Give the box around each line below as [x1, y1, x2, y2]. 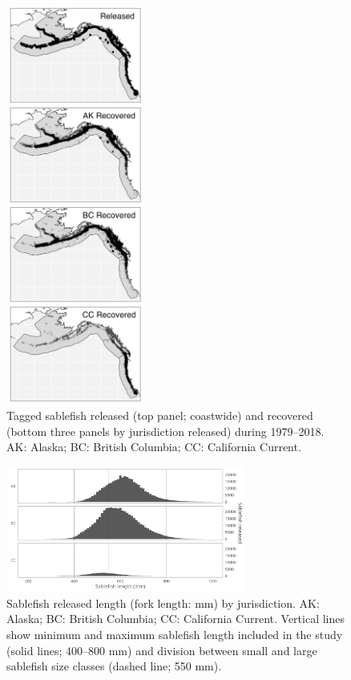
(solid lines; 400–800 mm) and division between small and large [6, 641, 317, 658]
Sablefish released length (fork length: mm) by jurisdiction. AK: [6, 594, 320, 611]
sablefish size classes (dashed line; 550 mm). [6, 658, 222, 674]
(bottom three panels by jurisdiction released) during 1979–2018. [6, 422, 325, 439]
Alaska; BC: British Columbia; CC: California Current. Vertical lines [6, 610, 345, 627]
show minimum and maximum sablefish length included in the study [6, 625, 343, 642]
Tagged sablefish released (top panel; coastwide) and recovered [6, 407, 313, 424]
